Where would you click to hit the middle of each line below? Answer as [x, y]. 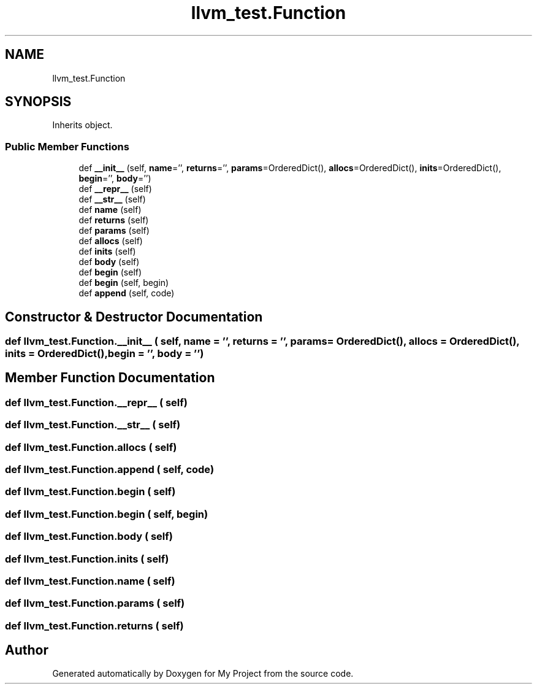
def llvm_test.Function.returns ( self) [94, 625]
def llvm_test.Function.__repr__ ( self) [96, 402]
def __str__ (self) [112, 199]
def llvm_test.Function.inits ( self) [87, 559]
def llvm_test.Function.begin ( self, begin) [107, 514]
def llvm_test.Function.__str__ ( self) [93, 425]
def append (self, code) [127, 293]
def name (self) [110, 210]
